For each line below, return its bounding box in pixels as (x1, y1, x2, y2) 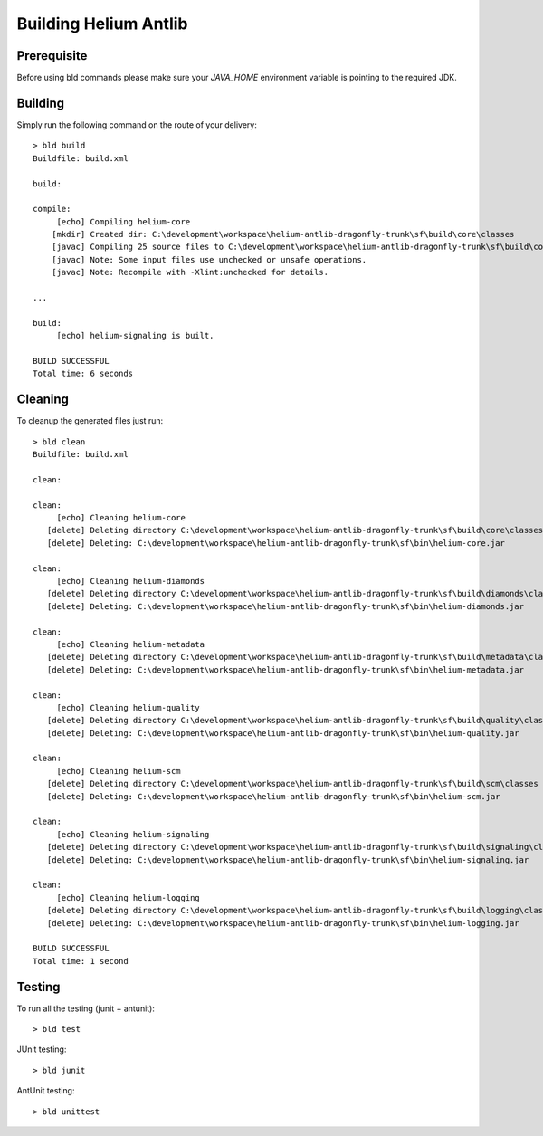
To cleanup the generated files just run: (16, 415, 164, 426)
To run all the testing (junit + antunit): (16, 1003, 156, 1014)
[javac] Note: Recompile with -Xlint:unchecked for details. (51, 267, 329, 278)
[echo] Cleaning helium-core (56, 512, 186, 523)
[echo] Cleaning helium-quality (56, 702, 201, 712)
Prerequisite (16, 48, 88, 63)
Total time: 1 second (33, 956, 129, 966)
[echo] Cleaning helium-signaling (56, 829, 210, 839)
